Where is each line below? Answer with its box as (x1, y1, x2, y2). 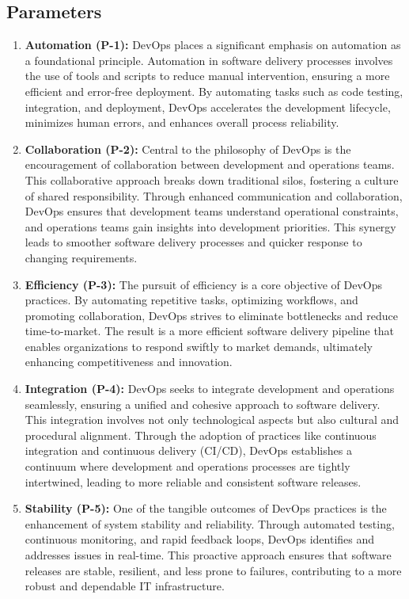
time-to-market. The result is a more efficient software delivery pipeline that (25, 322, 395, 339)
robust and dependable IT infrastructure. (25, 578, 225, 594)
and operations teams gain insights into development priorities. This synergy (25, 218, 396, 235)
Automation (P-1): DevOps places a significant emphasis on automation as (25, 36, 401, 53)
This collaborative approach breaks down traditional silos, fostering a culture (25, 171, 399, 188)
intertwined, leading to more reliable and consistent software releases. (25, 473, 362, 490)
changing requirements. (25, 249, 138, 265)
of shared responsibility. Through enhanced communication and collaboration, (25, 187, 403, 204)
